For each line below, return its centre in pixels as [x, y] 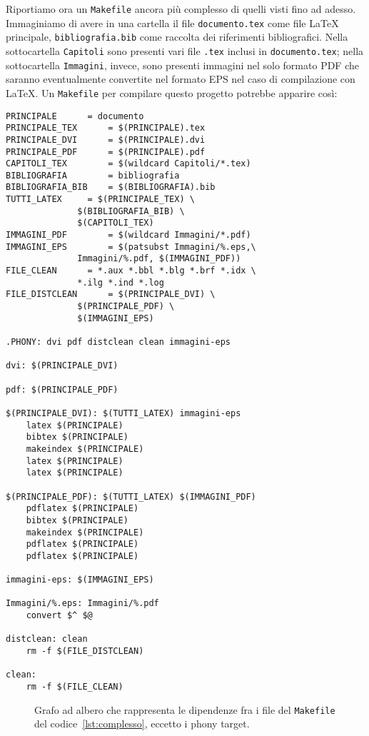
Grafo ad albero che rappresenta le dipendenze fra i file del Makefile [185, 709]
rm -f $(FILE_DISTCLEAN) [85, 651]
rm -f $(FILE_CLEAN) [75, 687]
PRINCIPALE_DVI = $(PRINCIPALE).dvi [106, 140]
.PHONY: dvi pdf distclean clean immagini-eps [118, 342]
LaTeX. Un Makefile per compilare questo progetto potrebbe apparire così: [172, 92]
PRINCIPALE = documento [75, 116]
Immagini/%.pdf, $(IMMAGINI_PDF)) [159, 259]
